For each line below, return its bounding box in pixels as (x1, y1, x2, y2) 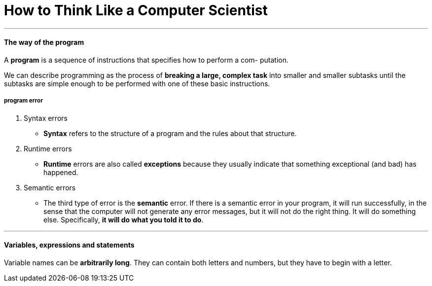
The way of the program (4, 38, 84, 47)
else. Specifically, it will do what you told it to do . (43, 215, 204, 224)
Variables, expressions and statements (4, 241, 135, 250)
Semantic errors (24, 183, 76, 192)
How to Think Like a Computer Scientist (4, 2, 268, 19)
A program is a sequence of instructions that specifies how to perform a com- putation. (4, 55, 289, 64)
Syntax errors (24, 113, 68, 122)
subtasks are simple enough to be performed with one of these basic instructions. (4, 79, 270, 88)
